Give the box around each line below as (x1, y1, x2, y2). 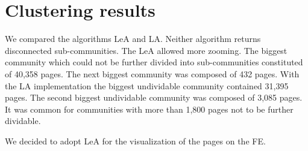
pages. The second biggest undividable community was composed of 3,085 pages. (5, 91, 303, 104)
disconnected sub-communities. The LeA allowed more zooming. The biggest (5, 44, 288, 56)
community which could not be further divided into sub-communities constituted (5, 56, 303, 68)
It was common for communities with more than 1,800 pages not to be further (5, 102, 294, 115)
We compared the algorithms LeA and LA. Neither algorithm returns (5, 32, 261, 45)
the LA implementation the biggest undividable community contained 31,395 (5, 79, 289, 92)
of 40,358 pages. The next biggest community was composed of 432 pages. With (5, 67, 300, 80)
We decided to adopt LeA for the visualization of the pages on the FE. (5, 134, 266, 147)
